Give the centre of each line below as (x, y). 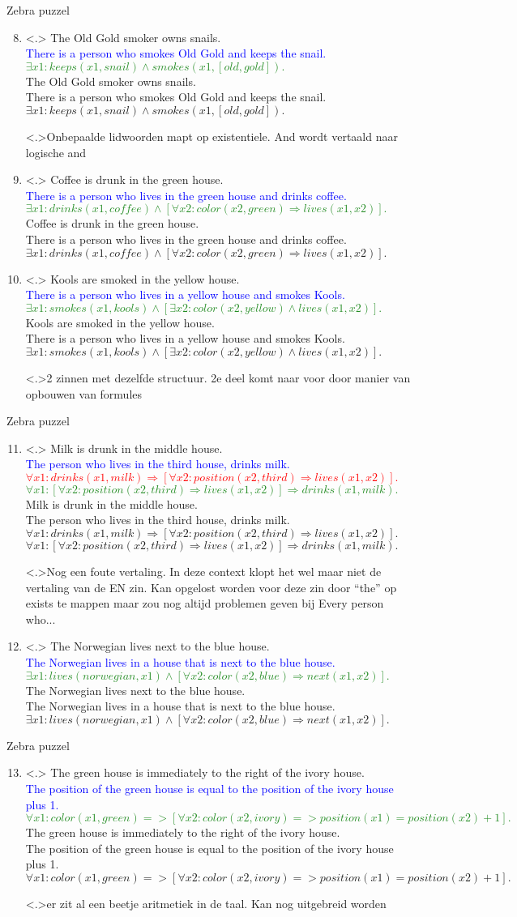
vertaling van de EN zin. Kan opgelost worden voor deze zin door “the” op (211, 587)
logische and (56, 152)
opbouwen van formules (84, 393)
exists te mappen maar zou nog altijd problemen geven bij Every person (205, 603)
